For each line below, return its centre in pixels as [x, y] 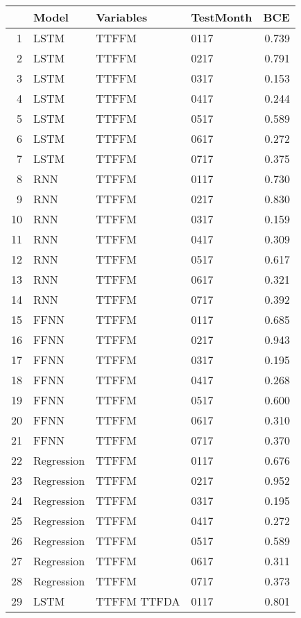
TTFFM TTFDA [138, 601]
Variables [122, 17]
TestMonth [222, 17]
